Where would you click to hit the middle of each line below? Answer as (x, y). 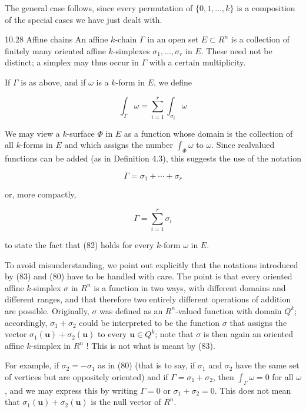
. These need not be (237, 50)
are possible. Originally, (47, 310)
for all (283, 376)
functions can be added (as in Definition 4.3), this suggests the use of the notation (153, 158)
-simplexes (131, 50)
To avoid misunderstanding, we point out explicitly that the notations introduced (152, 264)
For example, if (32, 365)
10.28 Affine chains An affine (56, 39)
